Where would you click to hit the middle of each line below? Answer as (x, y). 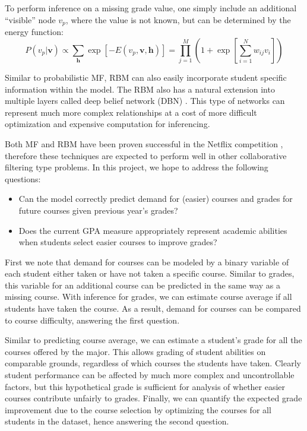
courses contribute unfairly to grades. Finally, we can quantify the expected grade (153, 398)
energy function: (34, 32)
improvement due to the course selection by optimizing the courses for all (138, 409)
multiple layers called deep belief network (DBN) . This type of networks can (145, 101)
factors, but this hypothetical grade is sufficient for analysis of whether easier (145, 386)
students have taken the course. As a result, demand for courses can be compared (153, 308)
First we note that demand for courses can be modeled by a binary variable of (147, 262)
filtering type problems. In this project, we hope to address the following (137, 167)
